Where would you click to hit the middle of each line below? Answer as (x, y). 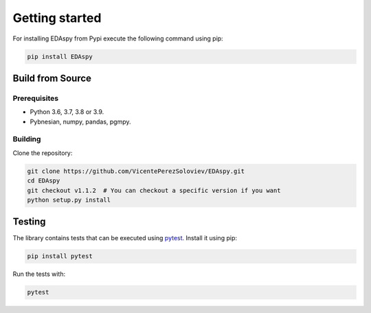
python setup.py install (69, 200)
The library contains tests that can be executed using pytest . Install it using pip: (125, 238)
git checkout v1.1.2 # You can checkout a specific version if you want (154, 190)
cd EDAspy (44, 181)
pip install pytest (60, 256)
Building (27, 139)
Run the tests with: (39, 274)
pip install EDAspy (60, 56)
